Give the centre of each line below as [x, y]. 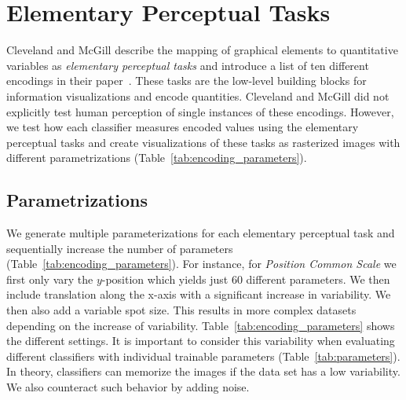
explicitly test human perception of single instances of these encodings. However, [200, 111]
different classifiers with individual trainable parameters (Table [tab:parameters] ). [203, 356]
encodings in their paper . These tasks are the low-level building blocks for [187, 81]
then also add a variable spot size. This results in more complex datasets [181, 310]
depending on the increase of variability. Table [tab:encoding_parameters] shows [201, 325]
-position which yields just [165, 279]
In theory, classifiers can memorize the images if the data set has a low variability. [203, 371]
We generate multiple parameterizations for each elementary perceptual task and [201, 233]
